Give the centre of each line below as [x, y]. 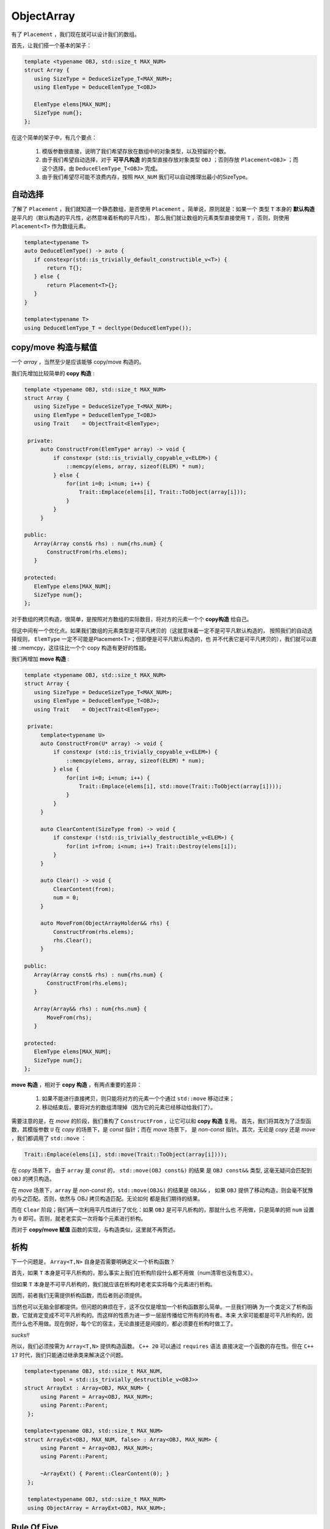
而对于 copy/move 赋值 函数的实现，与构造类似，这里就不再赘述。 [95, 1230]
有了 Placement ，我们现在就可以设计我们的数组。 [75, 34]
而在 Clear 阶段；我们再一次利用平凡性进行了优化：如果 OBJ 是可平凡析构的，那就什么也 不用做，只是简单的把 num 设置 [163, 1210]
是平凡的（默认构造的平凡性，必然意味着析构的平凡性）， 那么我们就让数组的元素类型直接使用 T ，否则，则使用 [150, 218]
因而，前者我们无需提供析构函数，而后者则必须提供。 [78, 1295]
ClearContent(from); [84, 889]
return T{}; [64, 268]
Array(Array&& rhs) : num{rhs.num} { [90, 1009]
